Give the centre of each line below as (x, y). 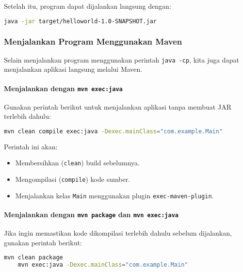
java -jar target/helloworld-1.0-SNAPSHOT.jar (81, 21)
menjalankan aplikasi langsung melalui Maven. (73, 69)
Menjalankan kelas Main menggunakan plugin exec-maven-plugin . (114, 195)
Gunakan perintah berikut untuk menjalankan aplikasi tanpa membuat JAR (118, 106)
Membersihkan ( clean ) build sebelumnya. (77, 163)
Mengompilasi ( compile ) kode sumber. (73, 179)
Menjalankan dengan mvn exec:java (63, 88)
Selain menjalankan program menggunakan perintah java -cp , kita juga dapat (121, 59)
